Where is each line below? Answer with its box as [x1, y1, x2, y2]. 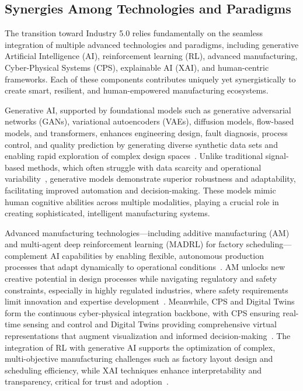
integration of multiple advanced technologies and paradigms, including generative [5, 38, 299, 50]
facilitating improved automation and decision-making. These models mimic [5, 184, 276, 196]
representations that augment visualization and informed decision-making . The [5, 330, 291, 342]
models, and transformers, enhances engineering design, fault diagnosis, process [5, 126, 288, 139]
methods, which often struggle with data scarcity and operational [27, 161, 262, 173]
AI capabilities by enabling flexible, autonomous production [50, 249, 264, 261]
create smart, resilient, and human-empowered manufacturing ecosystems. [5, 84, 269, 96]
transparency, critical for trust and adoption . [5, 375, 169, 387]
